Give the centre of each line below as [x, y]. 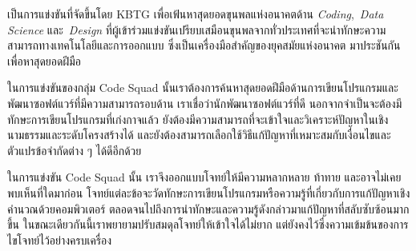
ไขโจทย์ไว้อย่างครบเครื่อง [60, 239]
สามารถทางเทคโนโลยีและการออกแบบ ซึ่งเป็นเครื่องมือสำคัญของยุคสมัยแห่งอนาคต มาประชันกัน [204, 45]
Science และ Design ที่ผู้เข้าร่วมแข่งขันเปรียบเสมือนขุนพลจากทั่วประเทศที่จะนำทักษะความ [197, 29]
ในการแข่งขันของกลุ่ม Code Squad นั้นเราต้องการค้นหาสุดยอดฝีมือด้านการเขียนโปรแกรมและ [203, 88]
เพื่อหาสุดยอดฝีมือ [44, 60]
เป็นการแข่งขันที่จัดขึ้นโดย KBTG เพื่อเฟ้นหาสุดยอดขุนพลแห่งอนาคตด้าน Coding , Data [196, 14]
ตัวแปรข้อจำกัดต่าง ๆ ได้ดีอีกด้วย [75, 150]
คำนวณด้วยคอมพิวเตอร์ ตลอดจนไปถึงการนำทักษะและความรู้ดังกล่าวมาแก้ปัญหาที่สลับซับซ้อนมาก [208, 208]
